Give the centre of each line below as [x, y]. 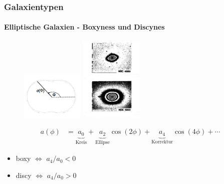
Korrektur [162, 142]
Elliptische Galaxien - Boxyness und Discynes [84, 27]
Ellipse [102, 142]
